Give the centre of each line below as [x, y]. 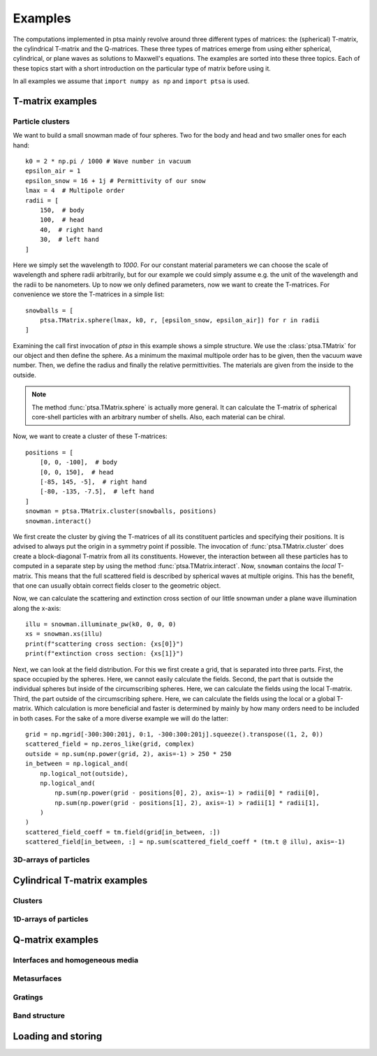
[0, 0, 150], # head [77, 472]
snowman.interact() [59, 521]
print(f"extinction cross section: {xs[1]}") [105, 654]
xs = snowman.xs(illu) [64, 634]
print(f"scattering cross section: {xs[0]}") [105, 644]
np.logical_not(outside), [84, 773]
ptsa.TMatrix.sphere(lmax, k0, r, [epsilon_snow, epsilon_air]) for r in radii [180, 320]
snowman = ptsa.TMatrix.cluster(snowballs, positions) [121, 511]
